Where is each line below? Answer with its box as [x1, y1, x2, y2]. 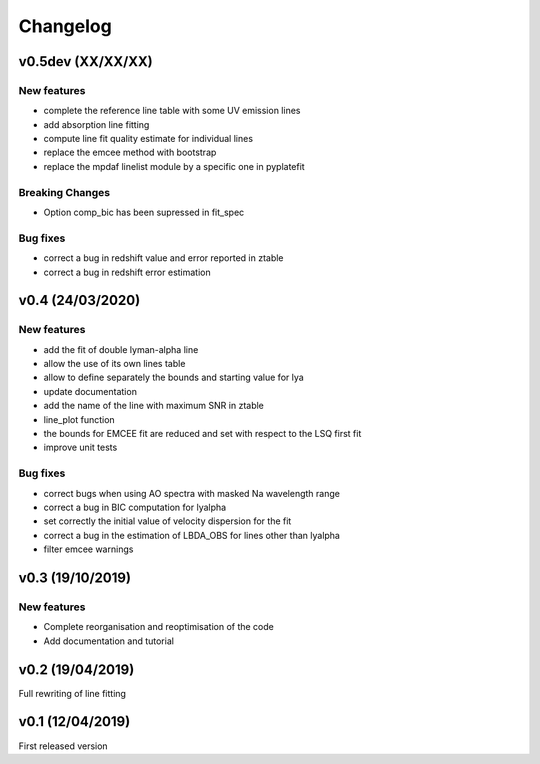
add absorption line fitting [43, 118, 150, 130]
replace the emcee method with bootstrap [43, 146, 217, 159]
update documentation [43, 385, 137, 397]
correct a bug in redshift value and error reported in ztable [43, 252, 284, 264]
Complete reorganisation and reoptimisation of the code [43, 621, 274, 633]
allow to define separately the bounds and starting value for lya [43, 371, 304, 384]
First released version [18, 740, 109, 752]
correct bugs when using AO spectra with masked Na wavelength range [43, 487, 340, 499]
